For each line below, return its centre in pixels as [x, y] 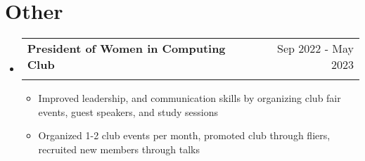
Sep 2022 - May [315, 49]
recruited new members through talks [119, 149]
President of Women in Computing [126, 49]
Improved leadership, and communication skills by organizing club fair [190, 98]
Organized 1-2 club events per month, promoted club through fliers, [184, 135]
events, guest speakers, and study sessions [128, 111]
